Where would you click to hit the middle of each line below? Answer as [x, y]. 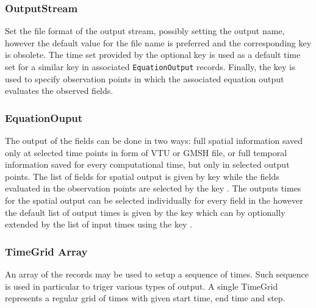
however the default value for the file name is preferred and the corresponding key [158, 42]
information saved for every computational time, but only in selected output [147, 164]
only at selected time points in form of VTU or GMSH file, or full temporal [146, 152]
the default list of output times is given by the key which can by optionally [145, 212]
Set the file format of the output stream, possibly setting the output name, [145, 31]
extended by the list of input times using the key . [99, 224]
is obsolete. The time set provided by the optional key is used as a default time [153, 55]
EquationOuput [44, 117]
